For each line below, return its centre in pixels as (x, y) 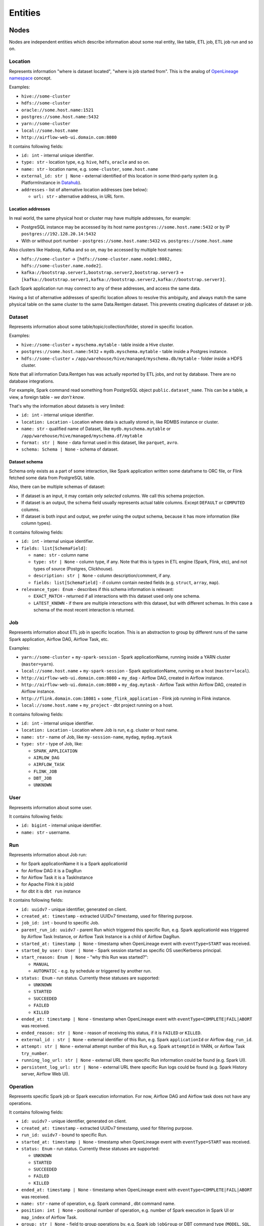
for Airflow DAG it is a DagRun (51, 870)
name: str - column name (61, 555)
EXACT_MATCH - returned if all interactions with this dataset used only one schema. (117, 596)
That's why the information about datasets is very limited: (67, 406)
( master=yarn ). (38, 664)
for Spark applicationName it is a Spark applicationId (74, 864)
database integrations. (32, 381)
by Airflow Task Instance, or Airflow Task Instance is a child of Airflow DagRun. (101, 937)
